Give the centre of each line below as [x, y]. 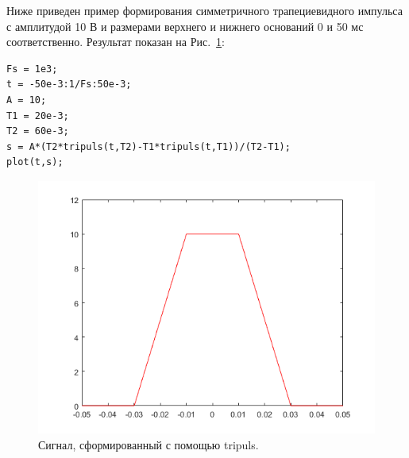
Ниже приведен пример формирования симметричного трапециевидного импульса [204, 10]
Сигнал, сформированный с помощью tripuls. [149, 444]
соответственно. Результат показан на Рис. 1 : [116, 42]
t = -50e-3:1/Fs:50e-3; [69, 85]
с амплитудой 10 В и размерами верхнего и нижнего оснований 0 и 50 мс [185, 26]
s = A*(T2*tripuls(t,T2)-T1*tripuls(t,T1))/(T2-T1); [149, 146]
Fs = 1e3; [32, 69]
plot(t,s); [35, 162]
